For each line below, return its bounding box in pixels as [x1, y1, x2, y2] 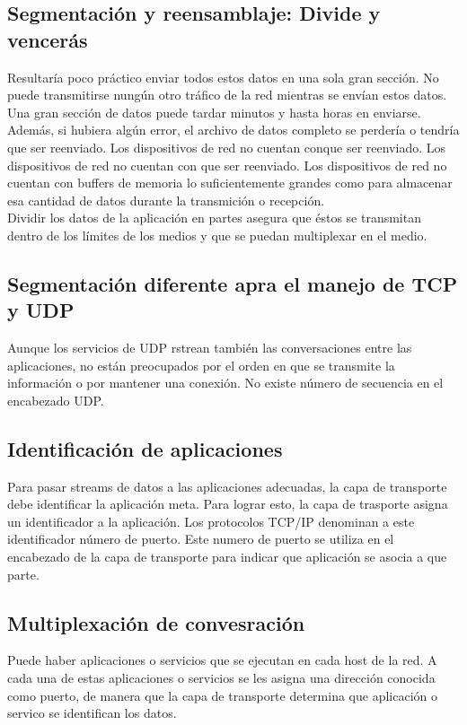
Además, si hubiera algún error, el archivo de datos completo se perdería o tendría [7, 120, 460, 139]
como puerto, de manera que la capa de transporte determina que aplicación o [7, 686, 437, 704]
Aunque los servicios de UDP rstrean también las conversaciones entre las [7, 338, 412, 357]
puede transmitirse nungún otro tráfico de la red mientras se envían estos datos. [7, 85, 447, 104]
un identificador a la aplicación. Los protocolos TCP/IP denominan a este [7, 511, 415, 530]
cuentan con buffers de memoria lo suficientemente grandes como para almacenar [7, 173, 453, 192]
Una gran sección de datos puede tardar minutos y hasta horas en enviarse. [7, 102, 421, 121]
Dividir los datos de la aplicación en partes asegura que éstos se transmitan [7, 208, 421, 227]
